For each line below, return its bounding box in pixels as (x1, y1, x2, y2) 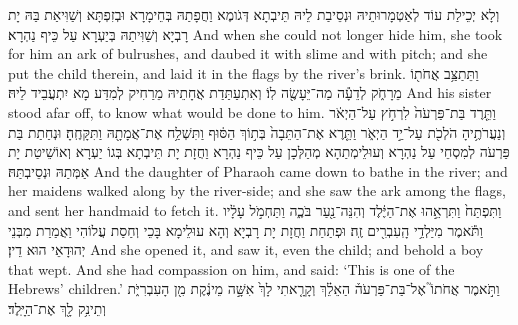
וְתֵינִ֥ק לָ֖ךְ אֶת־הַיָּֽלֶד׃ (8, 297, 106, 318)
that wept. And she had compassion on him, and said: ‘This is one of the (8, 258, 455, 279)
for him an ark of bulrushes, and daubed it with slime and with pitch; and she (8, 43, 488, 64)
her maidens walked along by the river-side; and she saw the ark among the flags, (8, 180, 506, 201)
